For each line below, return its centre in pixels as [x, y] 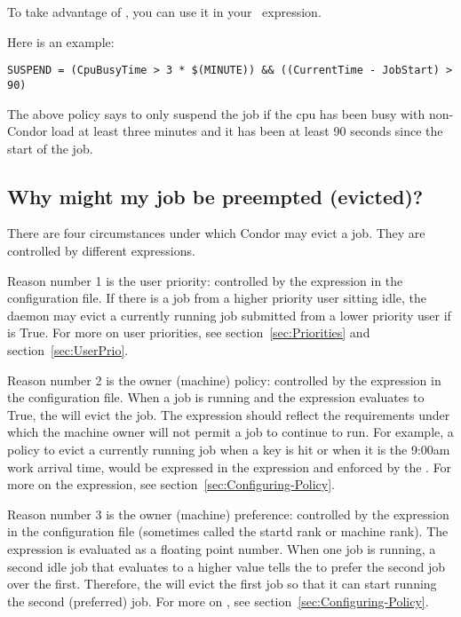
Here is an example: [61, 41]
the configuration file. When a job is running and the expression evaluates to [216, 397]
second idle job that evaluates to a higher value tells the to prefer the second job [227, 566]
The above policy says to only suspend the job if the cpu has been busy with [216, 113]
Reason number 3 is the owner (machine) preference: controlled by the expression [228, 514]
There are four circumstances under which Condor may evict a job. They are [216, 233]
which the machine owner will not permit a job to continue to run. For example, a [230, 432]
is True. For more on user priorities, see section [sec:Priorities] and [189, 332]
